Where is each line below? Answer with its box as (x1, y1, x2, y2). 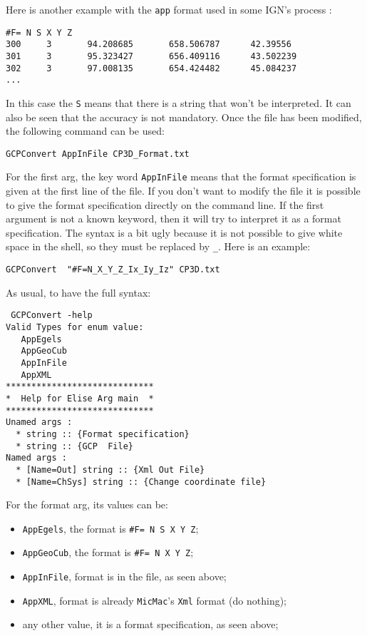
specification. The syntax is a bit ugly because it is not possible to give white (6, 225, 343, 240)
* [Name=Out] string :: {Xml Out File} (16, 464, 205, 475)
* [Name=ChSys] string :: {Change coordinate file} (16, 476, 267, 487)
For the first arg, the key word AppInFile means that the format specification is (6, 169, 356, 184)
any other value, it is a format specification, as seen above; (22, 617, 279, 632)
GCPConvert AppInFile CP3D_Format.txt (6, 148, 190, 159)
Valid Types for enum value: (6, 322, 144, 333)
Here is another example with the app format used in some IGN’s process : (6, 2, 332, 16)
